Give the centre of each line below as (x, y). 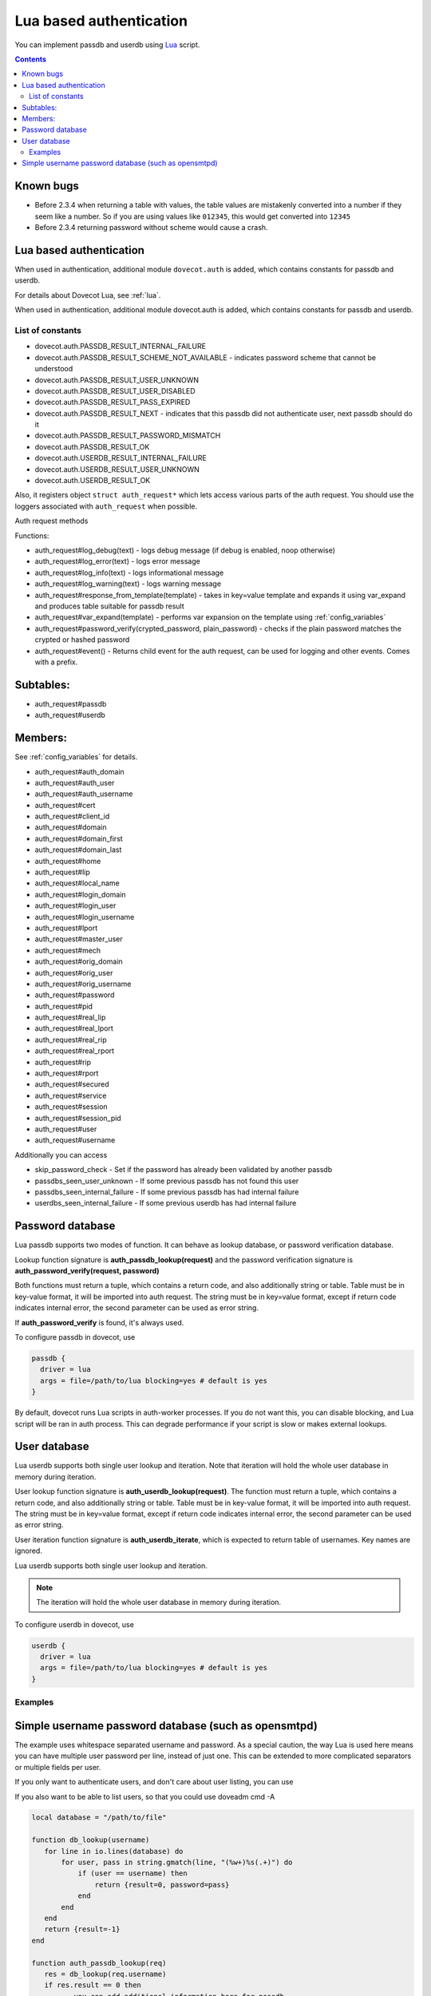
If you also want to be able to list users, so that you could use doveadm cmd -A (145, 1796)
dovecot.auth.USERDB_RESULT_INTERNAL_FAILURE (121, 458)
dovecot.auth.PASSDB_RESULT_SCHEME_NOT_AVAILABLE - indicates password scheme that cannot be (206, 357)
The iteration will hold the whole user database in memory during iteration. (159, 1602)
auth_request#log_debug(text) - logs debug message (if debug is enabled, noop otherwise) (185, 550)
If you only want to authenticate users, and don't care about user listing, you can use (154, 1782)
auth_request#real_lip (70, 1017)
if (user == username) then (132, 1873)
